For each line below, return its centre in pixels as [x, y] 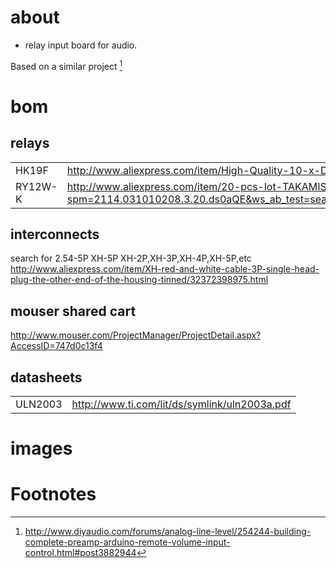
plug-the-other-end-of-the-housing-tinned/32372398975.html [139, 280]
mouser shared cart [73, 311]
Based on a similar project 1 [66, 65]
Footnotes [53, 494]
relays [30, 143]
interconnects [55, 234]
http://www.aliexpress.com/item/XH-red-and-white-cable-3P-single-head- [165, 269]
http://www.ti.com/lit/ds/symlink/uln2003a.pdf [181, 404]
